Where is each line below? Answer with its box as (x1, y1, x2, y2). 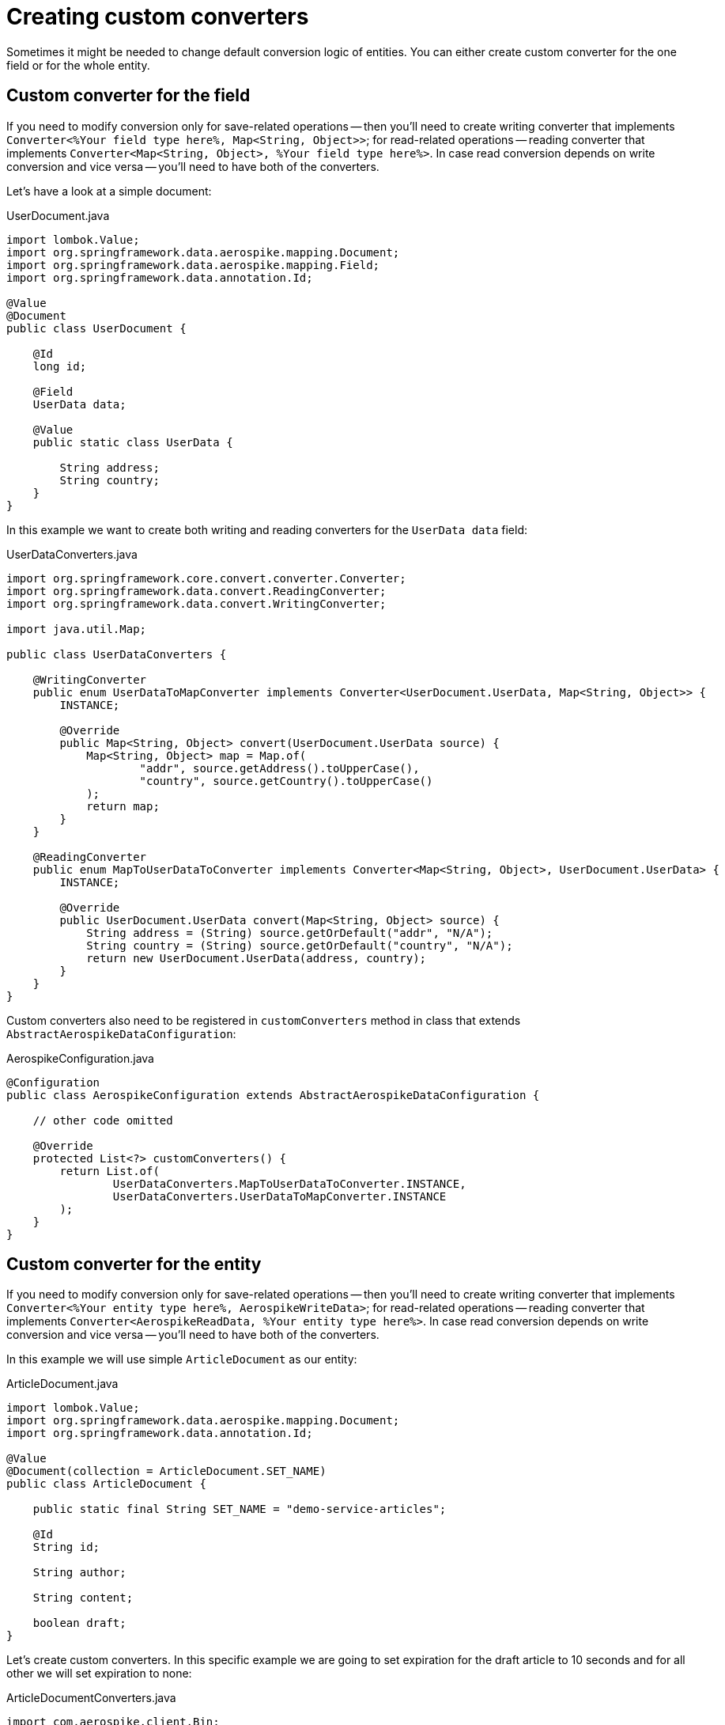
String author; (32, 1566, 126, 1579)
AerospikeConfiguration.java (6, 1051, 154, 1065)
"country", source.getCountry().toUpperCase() (139, 774, 433, 787)
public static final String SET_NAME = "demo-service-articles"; (32, 1503, 447, 1516)
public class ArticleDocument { (6, 1477, 206, 1491)
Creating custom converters (6, 3, 309, 30)
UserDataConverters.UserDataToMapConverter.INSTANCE (112, 1189, 447, 1203)
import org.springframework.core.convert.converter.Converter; (6, 571, 406, 585)
